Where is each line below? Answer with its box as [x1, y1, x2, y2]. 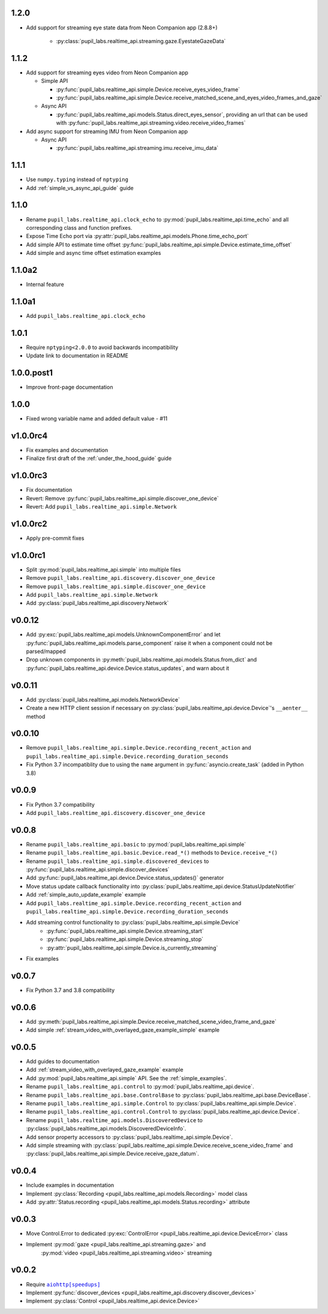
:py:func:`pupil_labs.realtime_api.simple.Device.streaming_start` [46, 927, 204, 934]
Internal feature [26, 281, 64, 288]
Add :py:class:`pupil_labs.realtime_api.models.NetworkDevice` [26, 696, 180, 703]
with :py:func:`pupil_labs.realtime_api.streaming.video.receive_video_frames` [56, 119, 246, 127]
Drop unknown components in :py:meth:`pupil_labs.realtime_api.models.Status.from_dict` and [26, 656, 257, 663]
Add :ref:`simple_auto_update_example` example [26, 891, 146, 898]
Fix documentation [26, 486, 73, 494]
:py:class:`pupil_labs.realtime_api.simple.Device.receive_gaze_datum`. [26, 1150, 199, 1157]
